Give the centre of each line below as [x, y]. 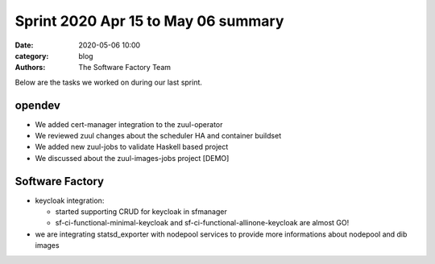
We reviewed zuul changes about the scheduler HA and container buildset [158, 136]
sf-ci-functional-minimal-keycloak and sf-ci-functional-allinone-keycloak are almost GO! [202, 223]
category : [32, 56]
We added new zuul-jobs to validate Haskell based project [132, 147]
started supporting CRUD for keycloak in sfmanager [141, 212]
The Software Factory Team [125, 68]
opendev [37, 105]
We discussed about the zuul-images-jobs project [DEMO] [132, 158]
